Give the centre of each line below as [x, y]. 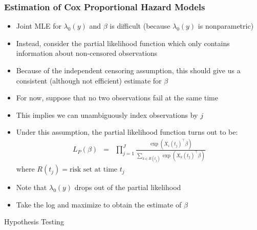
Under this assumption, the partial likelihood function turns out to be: [127, 132]
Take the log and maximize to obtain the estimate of [99, 204]
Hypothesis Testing [34, 222]
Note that [31, 187]
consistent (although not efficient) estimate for [89, 80]
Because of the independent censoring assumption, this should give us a [128, 70]
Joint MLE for [39, 26]
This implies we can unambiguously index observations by [107, 114]
